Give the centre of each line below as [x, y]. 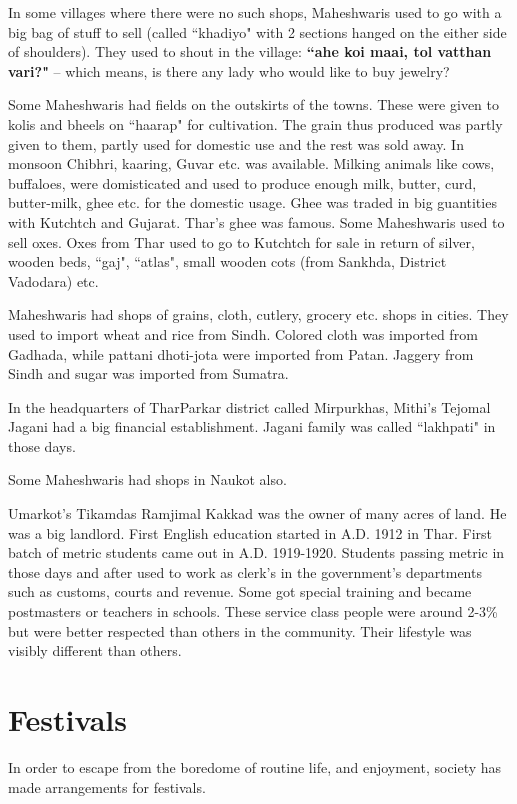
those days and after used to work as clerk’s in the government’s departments [245, 571]
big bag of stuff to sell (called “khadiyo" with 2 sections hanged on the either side [257, 31]
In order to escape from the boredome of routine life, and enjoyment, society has [255, 766]
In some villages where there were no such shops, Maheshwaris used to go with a [255, 12]
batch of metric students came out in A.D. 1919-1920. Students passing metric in [256, 552]
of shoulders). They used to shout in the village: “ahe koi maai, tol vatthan [250, 51]
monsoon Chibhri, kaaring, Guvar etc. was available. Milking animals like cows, [251, 163]
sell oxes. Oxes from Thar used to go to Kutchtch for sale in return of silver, [241, 241]
